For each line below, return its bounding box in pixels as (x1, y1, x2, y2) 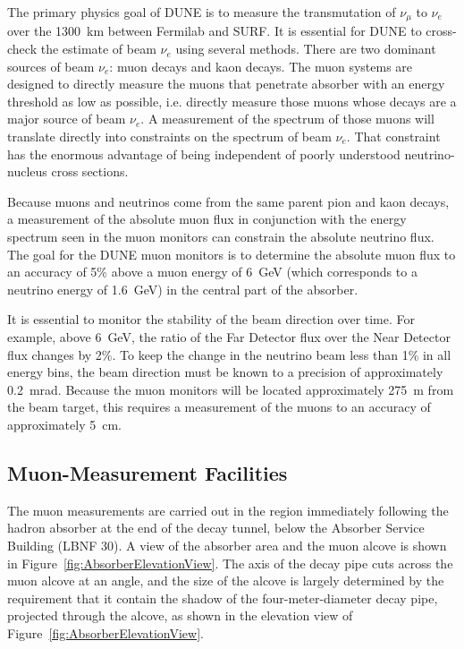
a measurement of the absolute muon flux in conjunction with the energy (7, 209, 407, 228)
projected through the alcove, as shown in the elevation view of (7, 606, 353, 625)
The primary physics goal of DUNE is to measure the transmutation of (7, 3, 396, 21)
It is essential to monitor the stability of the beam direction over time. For (7, 310, 416, 329)
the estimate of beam (40, 39, 156, 58)
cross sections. (51, 162, 129, 181)
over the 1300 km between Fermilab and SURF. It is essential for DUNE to (7, 21, 422, 40)
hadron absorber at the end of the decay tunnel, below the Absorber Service (7, 518, 425, 537)
